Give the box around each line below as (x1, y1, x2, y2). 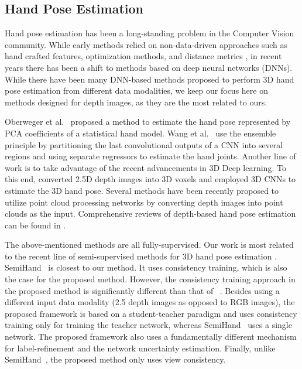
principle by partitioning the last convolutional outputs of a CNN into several (5, 138, 283, 151)
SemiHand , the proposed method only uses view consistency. (5, 353, 226, 365)
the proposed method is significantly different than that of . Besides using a (5, 284, 280, 296)
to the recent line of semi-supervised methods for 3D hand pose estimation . (5, 250, 277, 262)
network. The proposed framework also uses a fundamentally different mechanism (5, 330, 297, 343)
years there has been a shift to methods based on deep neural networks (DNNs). (5, 61, 293, 73)
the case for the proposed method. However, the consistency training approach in (5, 273, 296, 285)
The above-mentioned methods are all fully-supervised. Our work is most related (5, 238, 294, 251)
